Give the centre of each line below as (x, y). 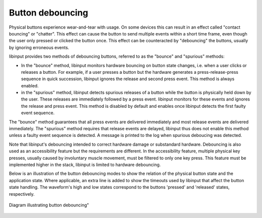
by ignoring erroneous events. (39, 47)
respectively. (22, 194)
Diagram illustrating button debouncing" (49, 205)
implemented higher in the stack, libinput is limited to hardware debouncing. (85, 165)
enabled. (30, 85)
